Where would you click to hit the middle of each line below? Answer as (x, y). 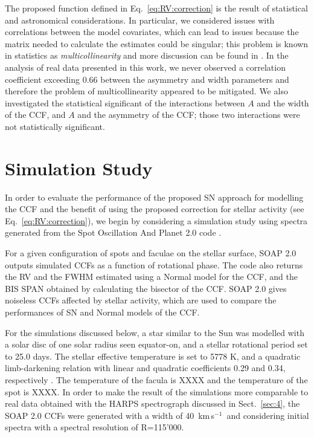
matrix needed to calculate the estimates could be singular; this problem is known (157, 43)
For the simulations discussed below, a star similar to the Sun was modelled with (155, 332)
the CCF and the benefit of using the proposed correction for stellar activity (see (155, 209)
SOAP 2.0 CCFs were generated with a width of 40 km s (110, 415)
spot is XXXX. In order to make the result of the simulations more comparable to (157, 391)
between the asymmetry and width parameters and (195, 79)
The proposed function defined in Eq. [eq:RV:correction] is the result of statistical (156, 8)
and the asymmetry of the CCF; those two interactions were (189, 115)
